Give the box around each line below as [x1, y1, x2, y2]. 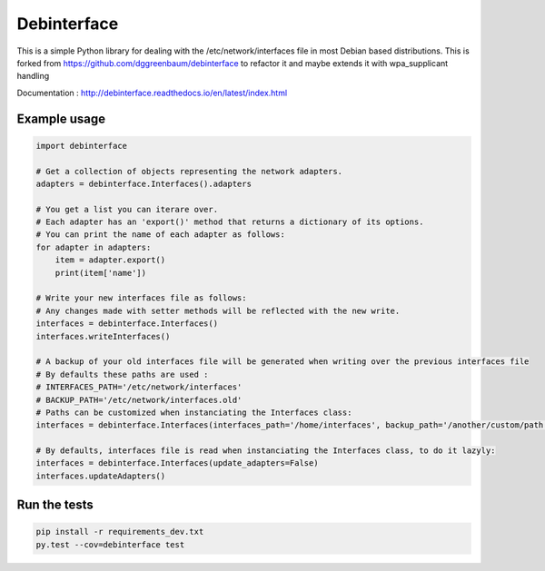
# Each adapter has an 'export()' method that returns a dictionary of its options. [35, 217, 424, 227]
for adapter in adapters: [35, 241, 152, 252]
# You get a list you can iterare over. [35, 204, 218, 214]
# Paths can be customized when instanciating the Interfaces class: [35, 407, 352, 418]
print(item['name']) [54, 268, 147, 278]
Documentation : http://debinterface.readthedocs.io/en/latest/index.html [16, 87, 288, 98]
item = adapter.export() [54, 255, 166, 265]
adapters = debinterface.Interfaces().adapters [35, 178, 252, 189]
